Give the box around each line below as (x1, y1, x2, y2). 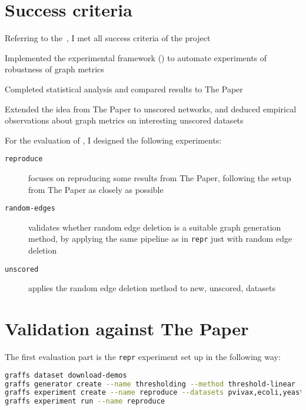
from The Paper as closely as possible (28, 183, 164, 195)
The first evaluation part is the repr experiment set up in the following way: (5, 351, 281, 362)
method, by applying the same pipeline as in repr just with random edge (28, 232, 292, 245)
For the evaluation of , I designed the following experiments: (5, 134, 222, 146)
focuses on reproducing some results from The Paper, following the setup (28, 171, 291, 184)
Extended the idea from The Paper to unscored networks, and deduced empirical (5, 102, 297, 115)
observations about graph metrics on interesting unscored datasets (5, 114, 244, 126)
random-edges (5, 204, 55, 213)
